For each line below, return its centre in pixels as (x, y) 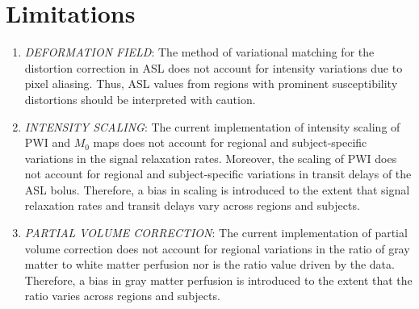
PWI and (48, 142)
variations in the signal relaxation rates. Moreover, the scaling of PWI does (211, 158)
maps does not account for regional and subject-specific (230, 142)
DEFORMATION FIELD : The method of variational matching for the (199, 52)
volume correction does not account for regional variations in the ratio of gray (217, 248)
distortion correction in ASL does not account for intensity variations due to (214, 67)
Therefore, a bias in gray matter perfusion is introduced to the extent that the (218, 280)
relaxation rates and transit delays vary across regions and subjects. (192, 205)
